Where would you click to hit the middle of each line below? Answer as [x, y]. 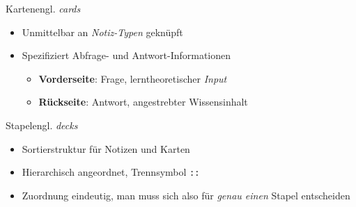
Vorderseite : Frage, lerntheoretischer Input [133, 78]
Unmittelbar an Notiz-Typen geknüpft [102, 32]
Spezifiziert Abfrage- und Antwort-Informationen [126, 55]
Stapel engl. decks [42, 125]
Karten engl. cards [43, 8]
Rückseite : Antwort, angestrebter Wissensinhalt [143, 102]
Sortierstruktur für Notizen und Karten [106, 148]
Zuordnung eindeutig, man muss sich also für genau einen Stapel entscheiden [186, 195]
